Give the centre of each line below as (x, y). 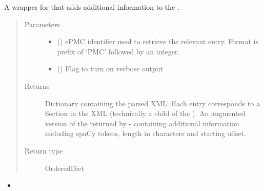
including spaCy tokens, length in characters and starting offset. (145, 133)
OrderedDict (64, 168)
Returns (37, 85)
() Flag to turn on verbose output (110, 69)
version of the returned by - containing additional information (142, 123)
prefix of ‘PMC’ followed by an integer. (118, 51)
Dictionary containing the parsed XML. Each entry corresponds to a (152, 103)
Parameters (42, 24)
